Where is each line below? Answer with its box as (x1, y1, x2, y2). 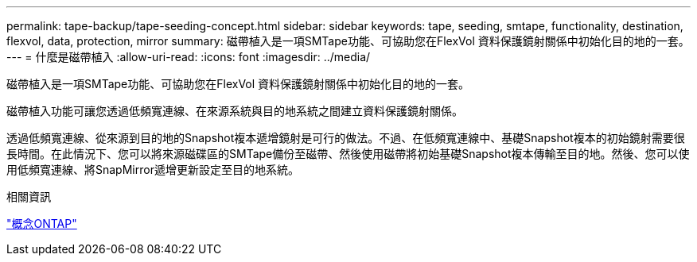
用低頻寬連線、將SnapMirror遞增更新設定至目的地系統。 (6, 163, 299, 176)
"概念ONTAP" (6, 217, 77, 230)
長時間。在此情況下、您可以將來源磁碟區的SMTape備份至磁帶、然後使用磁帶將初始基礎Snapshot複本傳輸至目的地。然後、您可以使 (6, 147, 690, 160)
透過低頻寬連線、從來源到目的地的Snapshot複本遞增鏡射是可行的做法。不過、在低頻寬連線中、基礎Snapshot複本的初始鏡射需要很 (6, 131, 685, 144)
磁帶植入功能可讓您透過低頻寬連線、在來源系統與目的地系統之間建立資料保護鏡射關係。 (6, 104, 463, 118)
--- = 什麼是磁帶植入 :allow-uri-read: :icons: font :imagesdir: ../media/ (6, 50, 371, 64)
